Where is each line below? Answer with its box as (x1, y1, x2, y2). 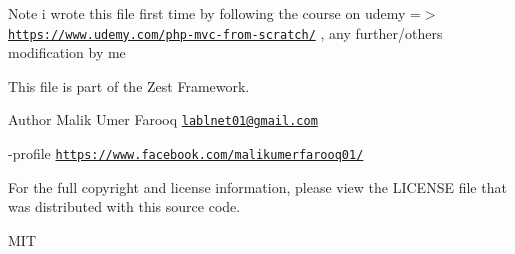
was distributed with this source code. (8, 196, 241, 217)
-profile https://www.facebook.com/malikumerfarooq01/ (8, 143, 364, 164)
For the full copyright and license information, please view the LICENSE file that (8, 176, 507, 197)
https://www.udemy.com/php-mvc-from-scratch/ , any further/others (8, 22, 443, 43)
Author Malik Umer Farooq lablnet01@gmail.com (8, 109, 318, 130)
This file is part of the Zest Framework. (8, 75, 250, 96)
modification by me (8, 42, 126, 63)
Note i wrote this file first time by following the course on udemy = (8, 3, 421, 23)
